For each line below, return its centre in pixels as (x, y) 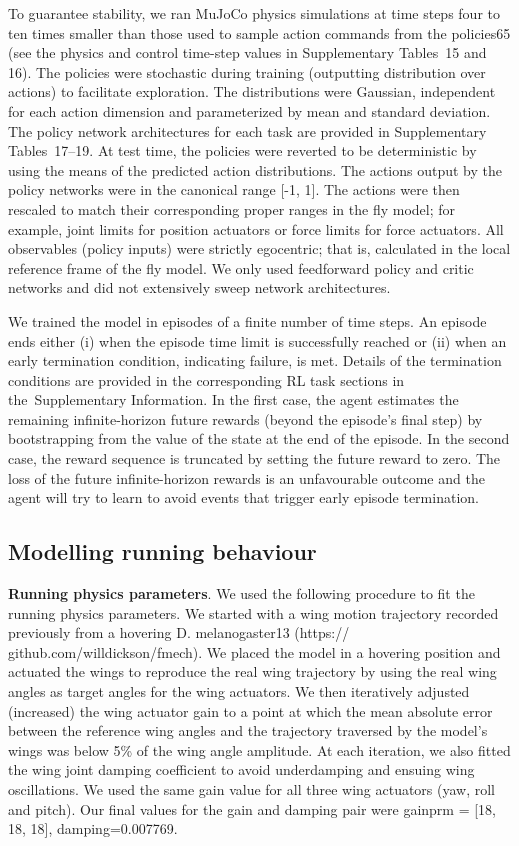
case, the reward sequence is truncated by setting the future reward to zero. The (254, 458)
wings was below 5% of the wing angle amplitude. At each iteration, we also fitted (259, 749)
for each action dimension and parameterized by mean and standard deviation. (249, 110)
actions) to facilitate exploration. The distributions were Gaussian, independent (252, 91)
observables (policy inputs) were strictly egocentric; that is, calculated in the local (259, 248)
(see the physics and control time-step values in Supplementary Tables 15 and (247, 52)
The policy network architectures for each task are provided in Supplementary (247, 130)
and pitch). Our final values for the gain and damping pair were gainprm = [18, (252, 808)
